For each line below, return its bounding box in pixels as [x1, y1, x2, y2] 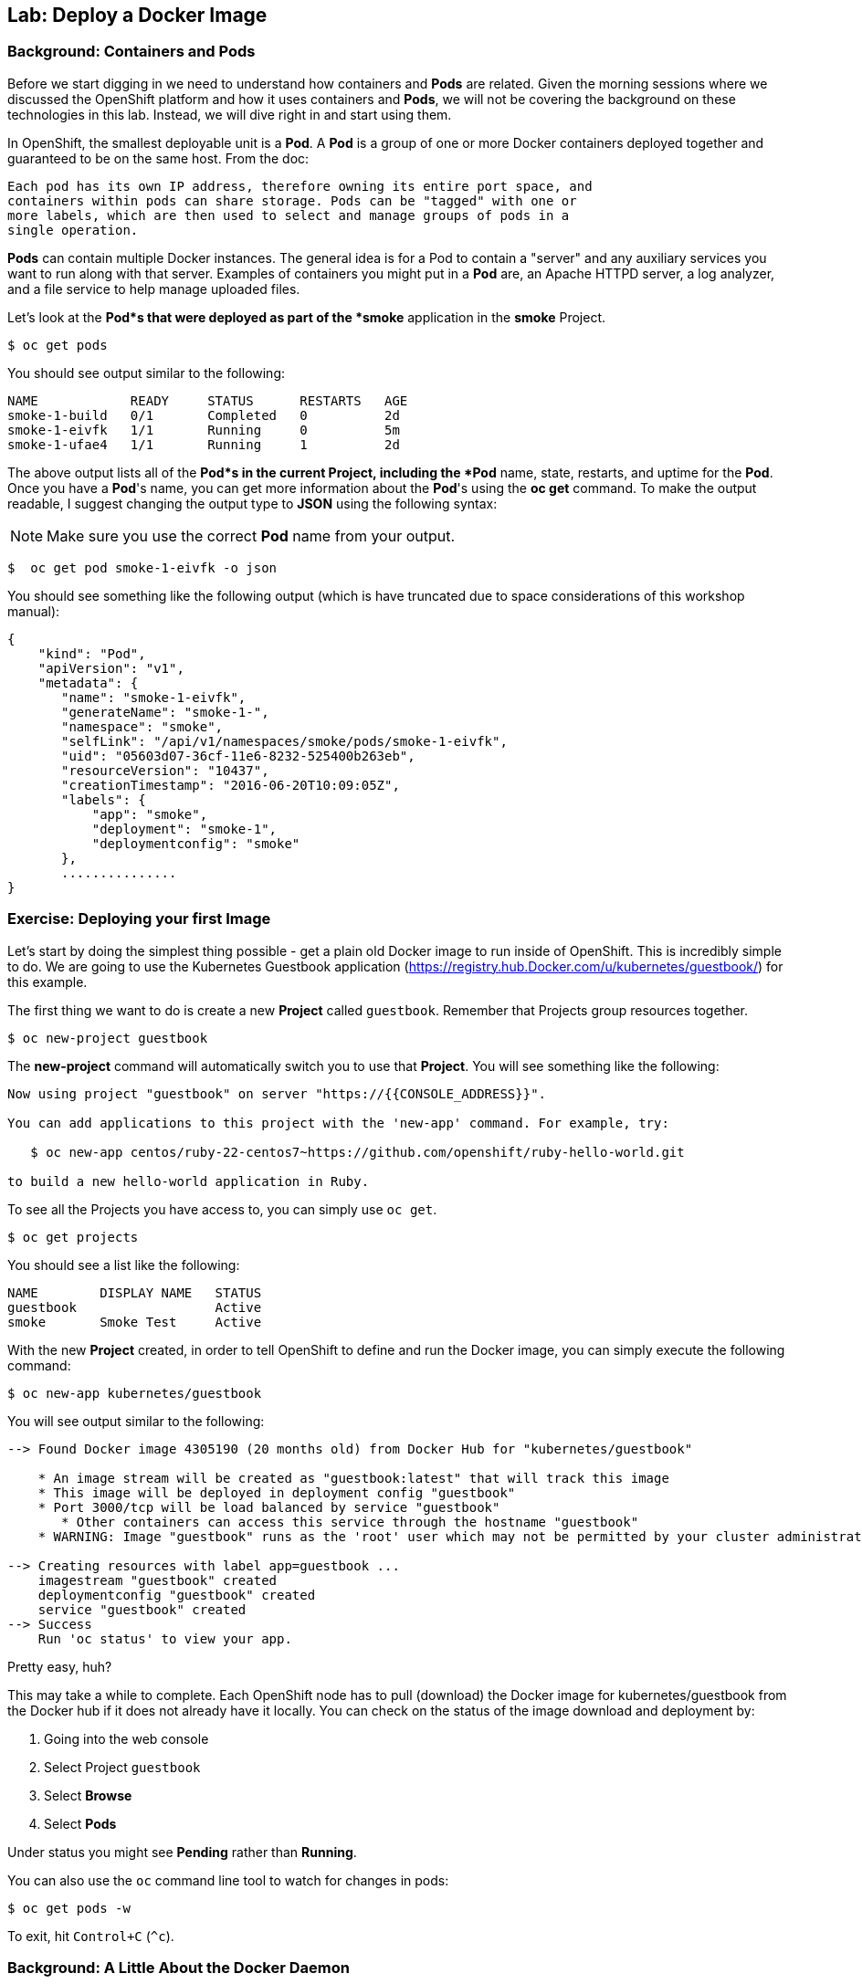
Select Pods [44, 1815, 117, 1832]
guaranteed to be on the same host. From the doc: [7, 150, 310, 166]
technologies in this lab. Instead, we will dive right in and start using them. [7, 106, 452, 122]
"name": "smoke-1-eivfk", [61, 689, 247, 705]
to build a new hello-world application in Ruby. [7, 1173, 370, 1189]
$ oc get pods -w [7, 1900, 131, 1916]
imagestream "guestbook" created [37, 1572, 278, 1588]
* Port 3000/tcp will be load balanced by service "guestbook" [37, 1499, 500, 1515]
